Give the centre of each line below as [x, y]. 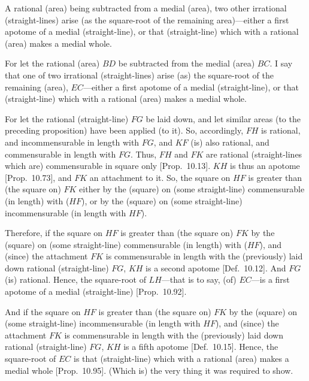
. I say [281, 63]
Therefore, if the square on [54, 233]
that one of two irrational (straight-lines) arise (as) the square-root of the [140, 75]
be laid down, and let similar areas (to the [223, 118]
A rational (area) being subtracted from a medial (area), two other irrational [146, 8]
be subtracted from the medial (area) [187, 63]
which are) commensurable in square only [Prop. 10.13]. [108, 166]
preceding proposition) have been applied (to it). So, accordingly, [124, 130]
